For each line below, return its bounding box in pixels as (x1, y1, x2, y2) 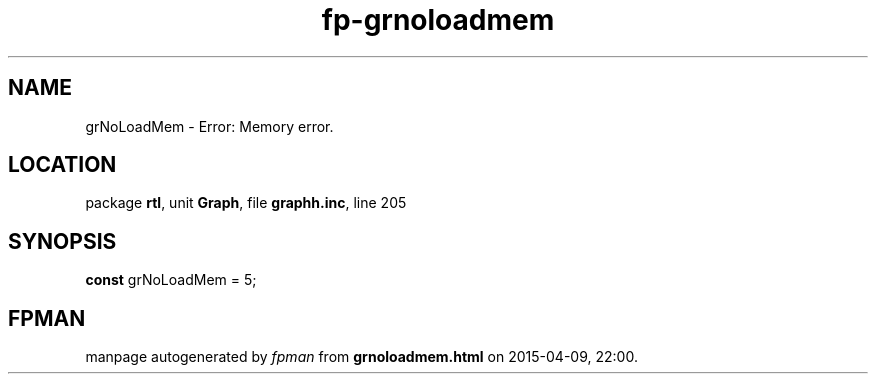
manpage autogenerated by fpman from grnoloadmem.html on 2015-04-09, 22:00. (85, 348, 638, 366)
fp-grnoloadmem (321, 3, 555, 37)
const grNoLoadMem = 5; (85, 271, 257, 289)
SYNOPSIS (8, 228, 117, 254)
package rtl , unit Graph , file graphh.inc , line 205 (85, 194, 407, 212)
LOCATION (8, 152, 117, 178)
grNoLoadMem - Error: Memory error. (85, 117, 334, 135)
